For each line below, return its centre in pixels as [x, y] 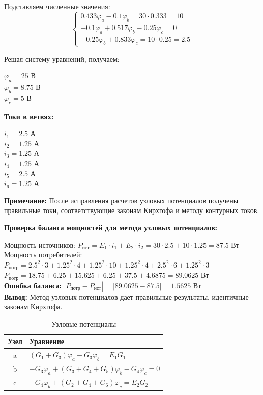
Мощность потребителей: [43, 255]
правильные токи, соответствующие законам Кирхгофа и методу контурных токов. [132, 210]
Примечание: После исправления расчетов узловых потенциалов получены [121, 200]
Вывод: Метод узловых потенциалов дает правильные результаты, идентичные [126, 296]
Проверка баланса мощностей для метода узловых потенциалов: [111, 227]
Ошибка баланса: [33, 285]
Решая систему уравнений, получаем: [62, 58]
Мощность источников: [40, 244]
